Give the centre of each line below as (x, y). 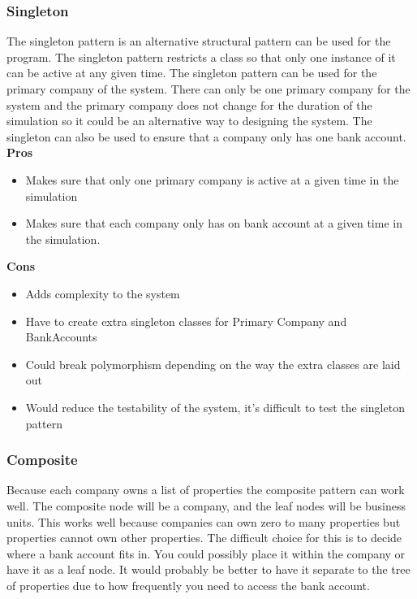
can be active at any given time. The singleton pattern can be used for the (192, 73)
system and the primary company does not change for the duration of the (189, 104)
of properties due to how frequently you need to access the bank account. (188, 585)
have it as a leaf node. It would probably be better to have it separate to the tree (208, 569)
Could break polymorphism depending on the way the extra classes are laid (213, 364)
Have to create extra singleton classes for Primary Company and (186, 321)
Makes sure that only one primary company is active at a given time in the (212, 179)
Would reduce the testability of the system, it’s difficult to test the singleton (215, 407)
